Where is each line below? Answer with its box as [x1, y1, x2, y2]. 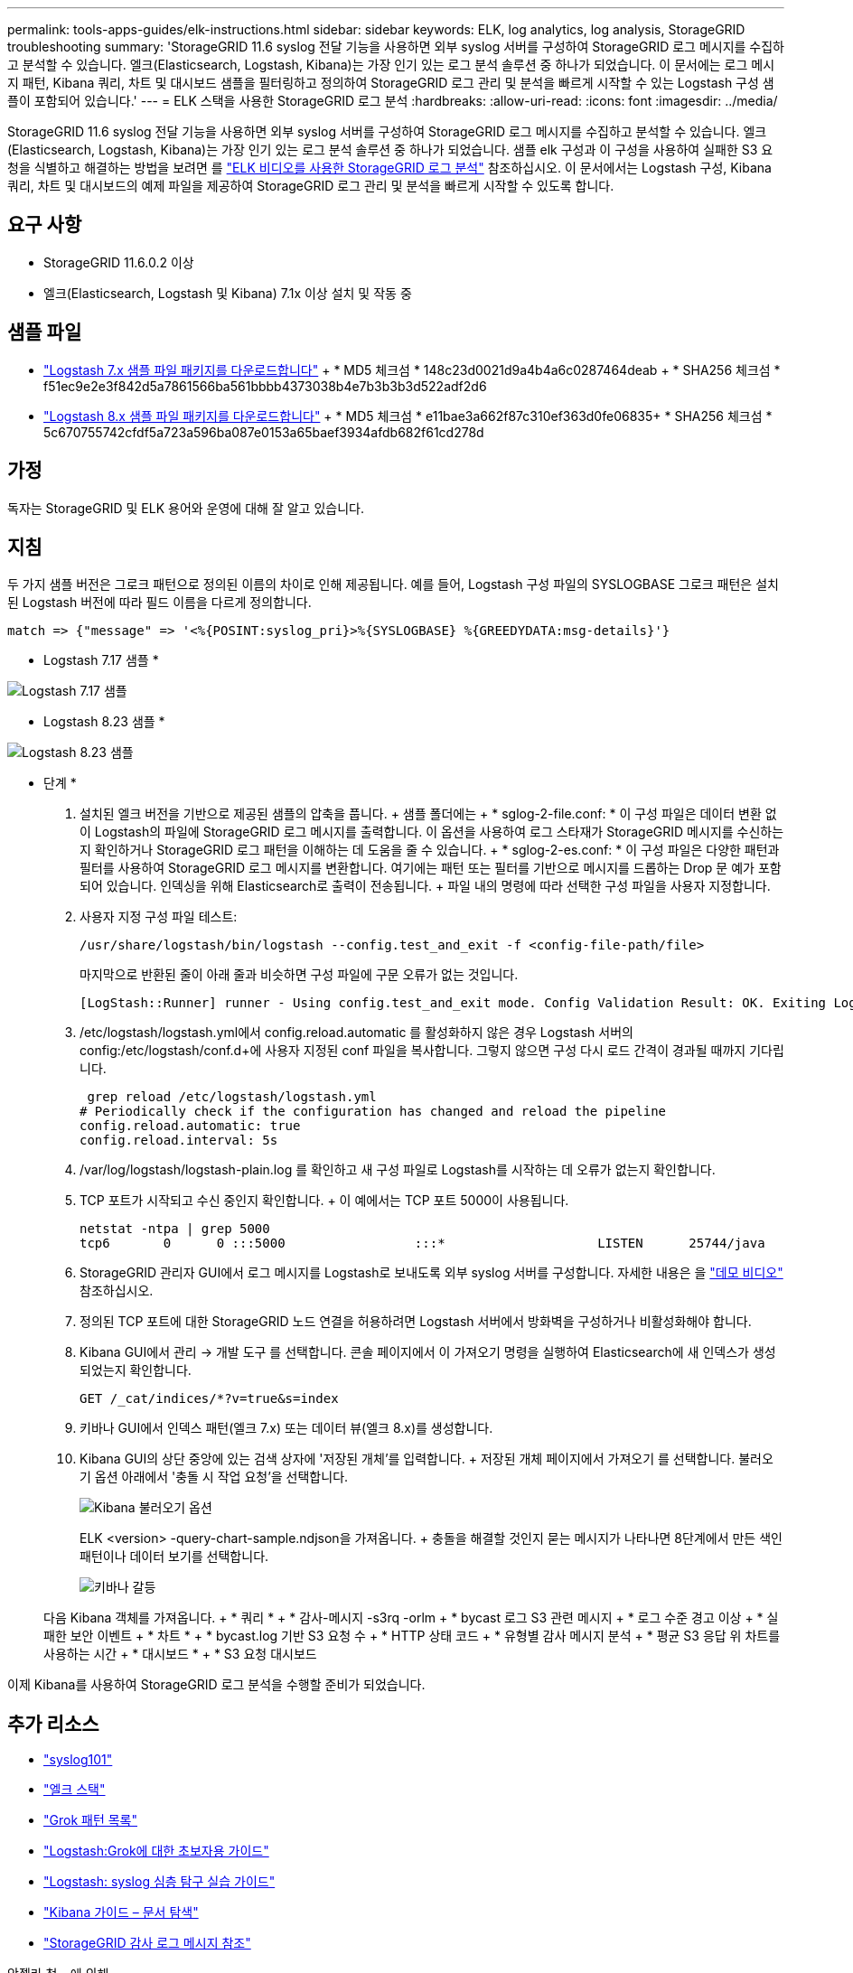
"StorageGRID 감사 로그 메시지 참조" [43, 1935, 251, 1951]
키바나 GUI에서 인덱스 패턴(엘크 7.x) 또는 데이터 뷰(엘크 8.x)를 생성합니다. [80, 1420, 493, 1436]
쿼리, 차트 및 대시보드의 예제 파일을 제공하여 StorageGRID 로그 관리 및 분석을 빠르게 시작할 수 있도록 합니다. [7, 178, 614, 193]
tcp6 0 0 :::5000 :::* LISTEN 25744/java [80, 1236, 765, 1251]
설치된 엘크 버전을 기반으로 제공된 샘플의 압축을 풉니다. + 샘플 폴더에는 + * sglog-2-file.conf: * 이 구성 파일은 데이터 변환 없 [80, 806, 777, 822]
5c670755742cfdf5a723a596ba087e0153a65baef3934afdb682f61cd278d [43, 424, 484, 440]
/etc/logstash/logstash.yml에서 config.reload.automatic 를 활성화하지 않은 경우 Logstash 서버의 [80, 1024, 633, 1041]
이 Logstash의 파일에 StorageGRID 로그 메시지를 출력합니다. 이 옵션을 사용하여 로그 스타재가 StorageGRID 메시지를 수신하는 [80, 824, 784, 840]
